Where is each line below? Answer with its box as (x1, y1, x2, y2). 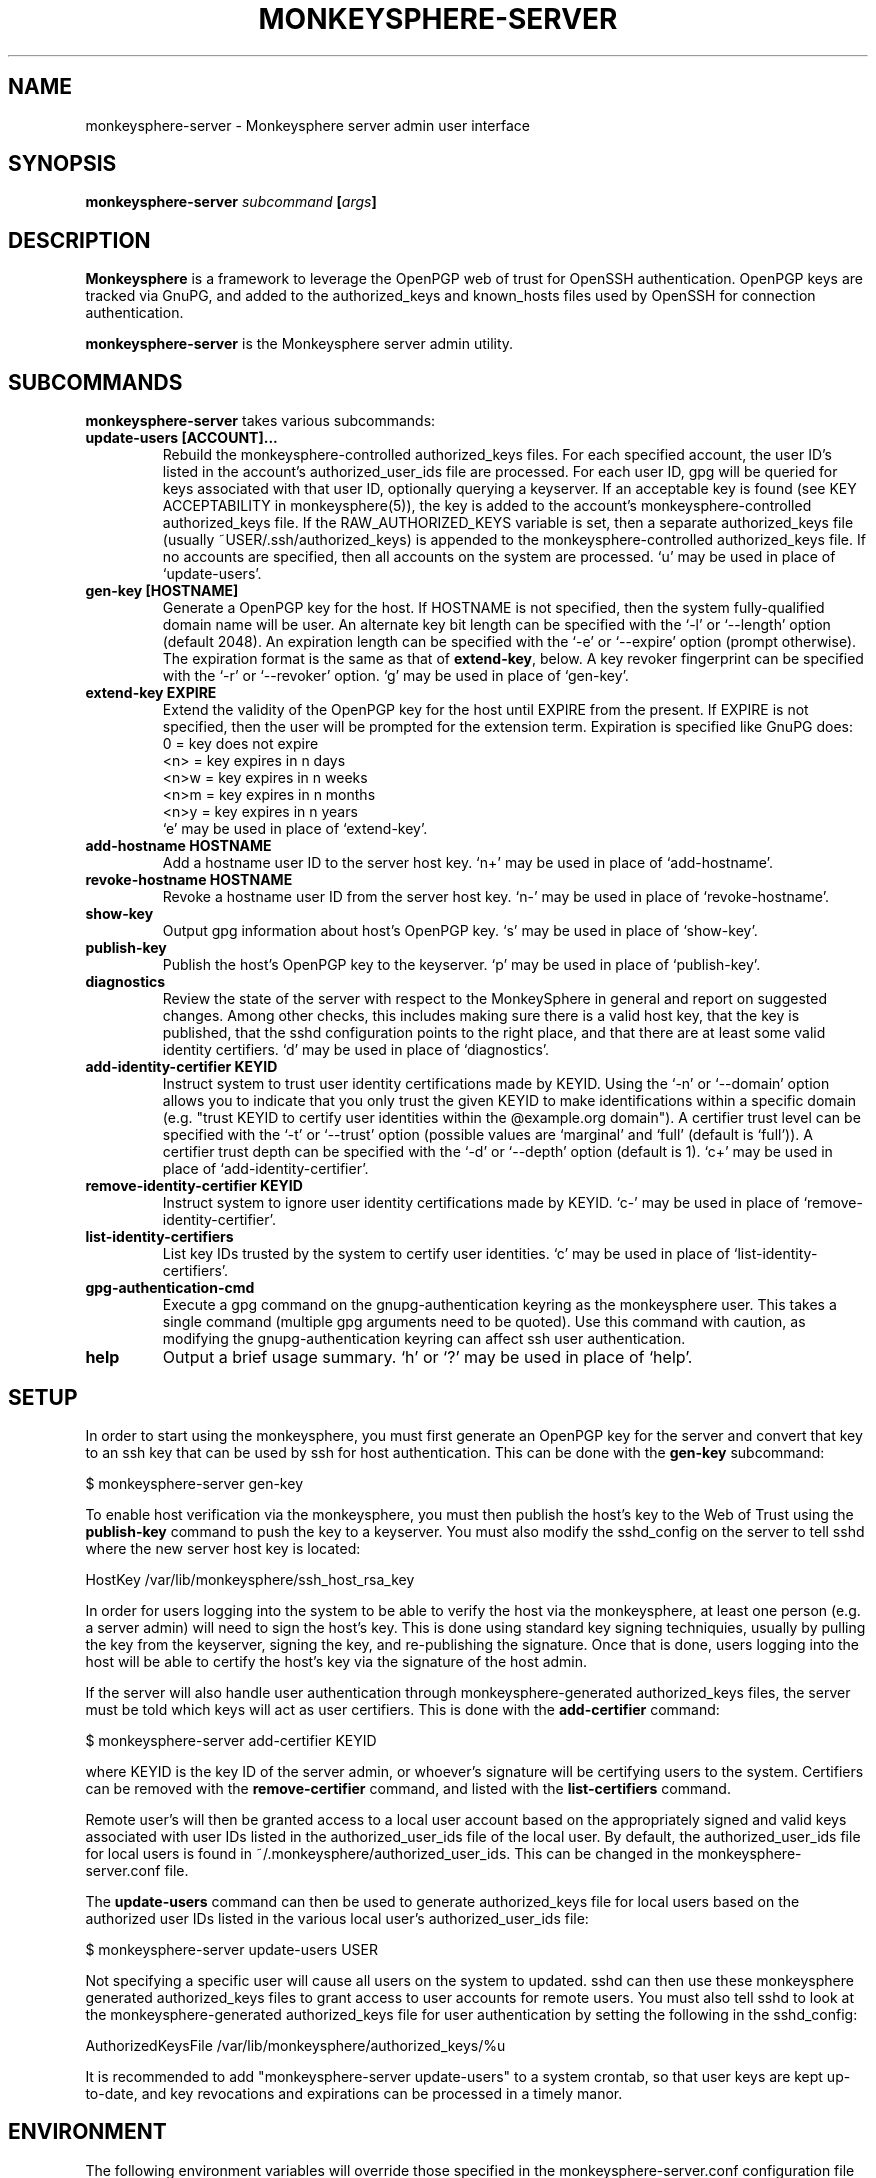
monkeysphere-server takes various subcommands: (85, 412, 436, 430)
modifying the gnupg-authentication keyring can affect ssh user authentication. (162, 1330, 686, 1348)
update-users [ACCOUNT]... (85, 429, 278, 447)
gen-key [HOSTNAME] (85, 582, 239, 600)
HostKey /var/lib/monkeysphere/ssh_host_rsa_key (85, 1570, 415, 1588)
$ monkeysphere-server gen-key (85, 1474, 303, 1492)
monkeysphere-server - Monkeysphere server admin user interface (85, 116, 530, 134)
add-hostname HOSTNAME (85, 837, 272, 855)
